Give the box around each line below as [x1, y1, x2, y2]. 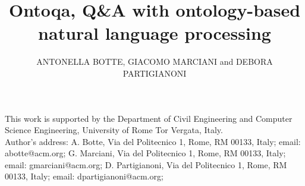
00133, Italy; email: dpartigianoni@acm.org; [5, 170, 163, 182]
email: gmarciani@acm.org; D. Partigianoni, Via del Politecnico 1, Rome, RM [5, 158, 287, 171]
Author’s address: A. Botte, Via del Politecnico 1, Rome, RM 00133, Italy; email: [5, 135, 301, 147]
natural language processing [38, 21, 271, 45]
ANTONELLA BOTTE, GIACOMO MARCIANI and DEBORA [36, 55, 273, 68]
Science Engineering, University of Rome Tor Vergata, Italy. [5, 124, 223, 136]
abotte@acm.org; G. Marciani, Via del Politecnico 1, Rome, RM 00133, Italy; [5, 147, 286, 159]
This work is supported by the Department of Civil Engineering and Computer [5, 112, 293, 124]
